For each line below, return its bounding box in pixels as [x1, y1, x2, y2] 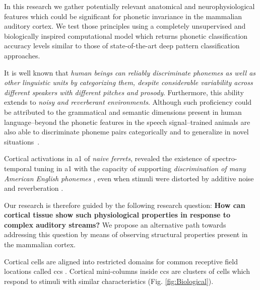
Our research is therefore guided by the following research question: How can [4, 199, 245, 210]
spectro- [212, 153, 237, 164]
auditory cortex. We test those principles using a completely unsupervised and [4, 21, 246, 31]
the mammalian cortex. [4, 239, 76, 250]
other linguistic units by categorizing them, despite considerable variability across [4, 77, 253, 88]
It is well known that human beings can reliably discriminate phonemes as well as [4, 67, 256, 78]
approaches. [4, 50, 40, 60]
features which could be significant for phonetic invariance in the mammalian [4, 11, 242, 21]
